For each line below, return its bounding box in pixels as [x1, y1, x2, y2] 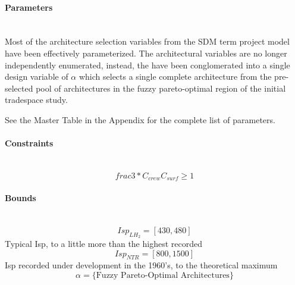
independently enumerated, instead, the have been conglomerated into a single [5, 58, 290, 71]
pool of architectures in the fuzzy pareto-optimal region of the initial [36, 82, 286, 94]
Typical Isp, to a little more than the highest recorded [5, 237, 202, 249]
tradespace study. [5, 93, 68, 106]
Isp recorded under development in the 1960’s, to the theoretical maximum [5, 259, 278, 271]
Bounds [5, 191, 36, 203]
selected [5, 82, 33, 94]
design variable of [5, 70, 68, 83]
